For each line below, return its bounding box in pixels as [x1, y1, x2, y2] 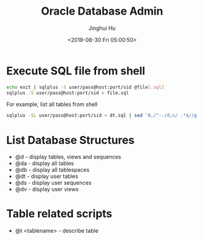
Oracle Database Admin [41, 4, 163, 18]
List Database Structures [6, 133, 135, 147]
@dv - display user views [15, 186, 79, 193]
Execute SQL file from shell [6, 64, 146, 77]
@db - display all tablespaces [15, 166, 90, 174]
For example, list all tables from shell [6, 101, 98, 108]
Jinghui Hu [88, 24, 116, 32]
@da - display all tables [15, 160, 74, 167]
